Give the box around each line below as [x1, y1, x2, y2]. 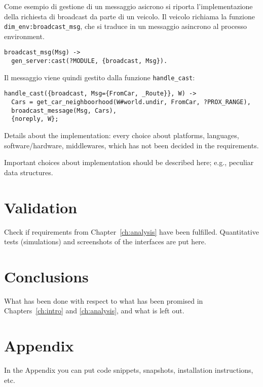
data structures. [4, 167, 53, 177]
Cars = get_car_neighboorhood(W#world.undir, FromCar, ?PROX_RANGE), [11, 99, 251, 106]
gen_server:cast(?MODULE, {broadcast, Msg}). [11, 57, 168, 65]
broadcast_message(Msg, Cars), [11, 107, 117, 114]
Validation [4, 197, 78, 217]
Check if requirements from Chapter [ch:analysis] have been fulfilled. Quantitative [4, 226, 259, 237]
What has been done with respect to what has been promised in [4, 295, 203, 306]
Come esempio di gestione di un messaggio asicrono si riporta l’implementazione [4, 1, 253, 11]
